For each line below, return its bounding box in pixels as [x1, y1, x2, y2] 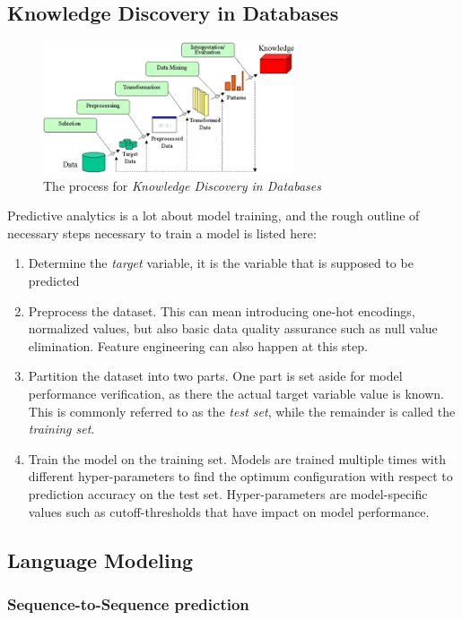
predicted [28, 271, 80, 290]
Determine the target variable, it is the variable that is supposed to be [28, 254, 414, 272]
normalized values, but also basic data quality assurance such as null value [28, 319, 438, 338]
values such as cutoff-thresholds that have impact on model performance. [28, 502, 430, 521]
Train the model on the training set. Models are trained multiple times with [28, 449, 446, 468]
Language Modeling [7, 546, 194, 573]
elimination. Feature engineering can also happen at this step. [28, 336, 368, 355]
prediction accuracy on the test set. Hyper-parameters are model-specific [28, 484, 428, 503]
